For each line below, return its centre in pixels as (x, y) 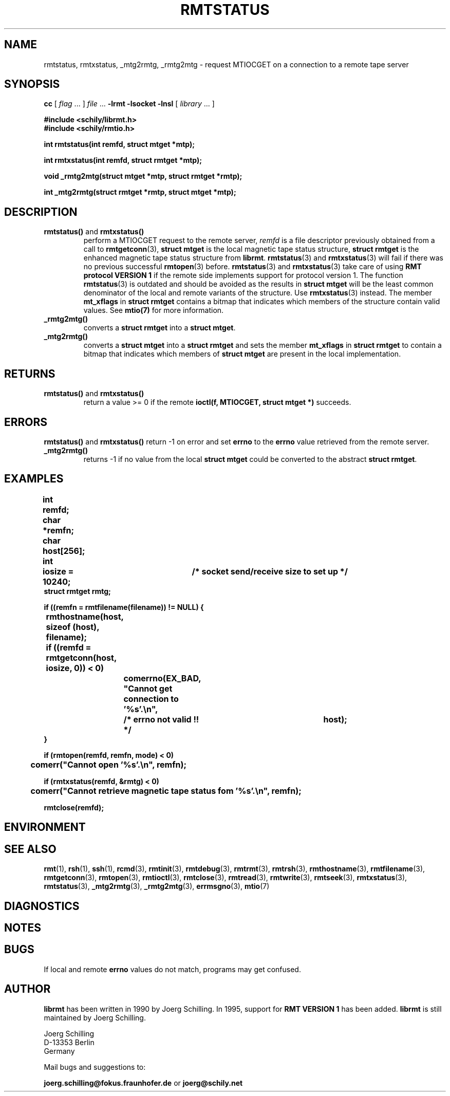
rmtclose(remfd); (74, 807)
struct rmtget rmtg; (77, 591)
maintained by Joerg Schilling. (95, 1017)
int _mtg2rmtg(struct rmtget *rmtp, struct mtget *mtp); (140, 192)
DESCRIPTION (41, 212)
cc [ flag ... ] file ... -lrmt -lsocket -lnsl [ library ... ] (129, 104)
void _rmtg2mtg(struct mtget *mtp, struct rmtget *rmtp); (143, 176)
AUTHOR (27, 989)
